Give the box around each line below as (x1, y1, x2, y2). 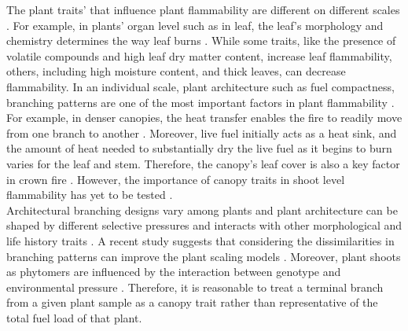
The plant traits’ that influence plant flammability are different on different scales (6, 2, 400, 17)
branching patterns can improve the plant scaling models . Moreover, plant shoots (6, 248, 401, 264)
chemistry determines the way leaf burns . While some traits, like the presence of (6, 32, 396, 49)
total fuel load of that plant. (6, 309, 142, 325)
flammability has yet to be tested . (6, 186, 173, 203)
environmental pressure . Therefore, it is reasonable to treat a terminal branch (6, 278, 384, 295)
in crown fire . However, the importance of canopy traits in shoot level (6, 171, 345, 187)
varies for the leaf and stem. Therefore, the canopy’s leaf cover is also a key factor (6, 155, 400, 171)
